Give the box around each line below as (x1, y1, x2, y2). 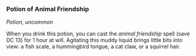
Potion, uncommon (6, 19, 54, 26)
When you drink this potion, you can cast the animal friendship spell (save (6, 30, 191, 37)
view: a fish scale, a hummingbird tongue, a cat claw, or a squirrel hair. (6, 43, 181, 50)
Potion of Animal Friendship (6, 5, 89, 13)
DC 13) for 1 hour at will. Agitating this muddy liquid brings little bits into (6, 37, 183, 44)
